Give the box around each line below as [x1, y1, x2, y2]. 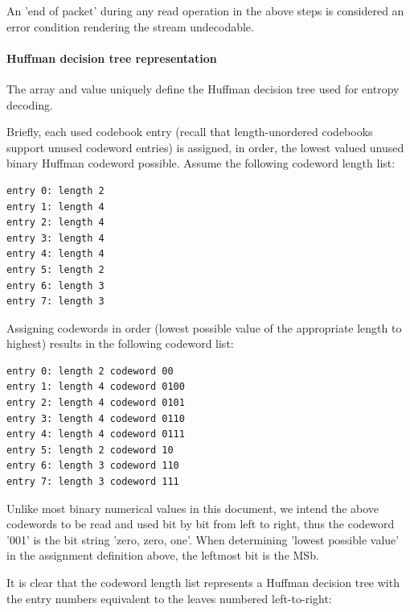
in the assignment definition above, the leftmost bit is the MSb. [6, 547, 319, 564]
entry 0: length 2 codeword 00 [6, 365, 174, 377]
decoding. [6, 96, 53, 113]
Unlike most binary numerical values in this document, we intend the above [6, 499, 379, 516]
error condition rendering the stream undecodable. [6, 18, 254, 35]
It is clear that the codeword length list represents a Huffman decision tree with [6, 574, 400, 591]
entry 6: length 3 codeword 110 [6, 460, 179, 472]
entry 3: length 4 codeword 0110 [6, 412, 185, 424]
